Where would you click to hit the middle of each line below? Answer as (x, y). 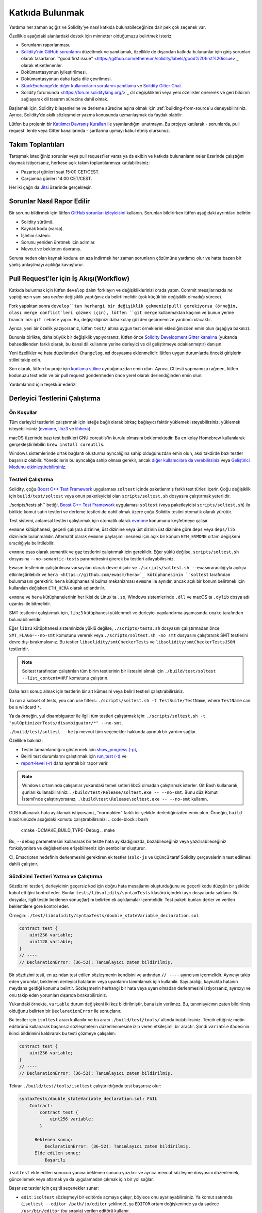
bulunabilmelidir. (25, 619)
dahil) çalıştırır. (24, 864)
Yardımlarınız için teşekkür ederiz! (43, 384)
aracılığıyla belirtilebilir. (32, 543)
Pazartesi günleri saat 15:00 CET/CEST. (60, 172)
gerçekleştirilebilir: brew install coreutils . (57, 444)
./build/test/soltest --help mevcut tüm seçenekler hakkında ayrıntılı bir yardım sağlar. (103, 732)
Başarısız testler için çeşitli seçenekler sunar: (54, 1188)
